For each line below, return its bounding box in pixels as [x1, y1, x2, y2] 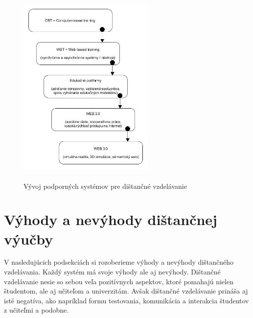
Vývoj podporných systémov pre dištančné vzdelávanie [23, 181, 187, 191]
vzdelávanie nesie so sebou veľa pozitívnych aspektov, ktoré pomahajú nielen [4, 276, 233, 286]
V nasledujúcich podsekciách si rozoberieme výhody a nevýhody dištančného [4, 257, 234, 267]
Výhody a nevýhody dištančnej [4, 209, 217, 229]
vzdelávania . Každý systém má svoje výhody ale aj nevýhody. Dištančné [4, 267, 221, 277]
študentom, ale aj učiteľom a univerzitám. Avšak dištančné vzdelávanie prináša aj [4, 286, 248, 296]
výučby [4, 228, 53, 249]
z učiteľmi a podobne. [4, 305, 69, 315]
